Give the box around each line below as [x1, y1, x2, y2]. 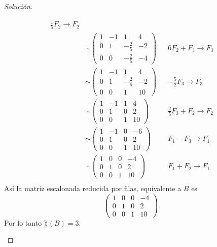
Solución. [4, 1, 33, 11]
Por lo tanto [4, 217, 42, 228]
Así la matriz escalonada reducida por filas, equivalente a [4, 182, 182, 193]
